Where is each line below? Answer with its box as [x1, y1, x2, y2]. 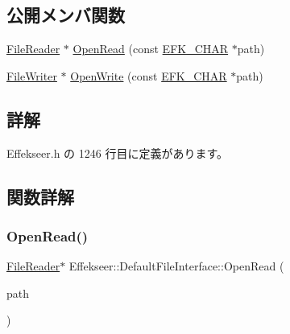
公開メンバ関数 [6, 2, 125, 27]
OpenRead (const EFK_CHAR [72, 40, 229, 57]
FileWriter [6, 67, 57, 84]
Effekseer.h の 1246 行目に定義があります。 [6, 144, 229, 161]
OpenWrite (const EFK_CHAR [70, 67, 227, 84]
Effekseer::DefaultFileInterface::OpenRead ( [68, 258, 284, 274]
